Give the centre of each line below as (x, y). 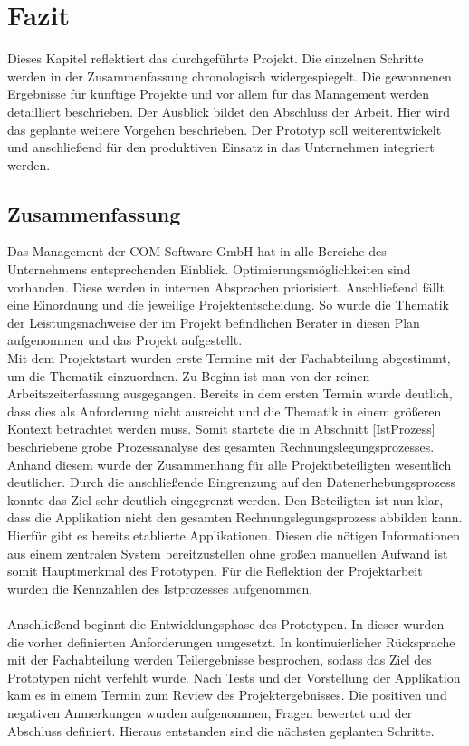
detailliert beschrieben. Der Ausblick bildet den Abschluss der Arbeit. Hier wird (229, 111)
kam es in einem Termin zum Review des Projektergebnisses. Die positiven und (227, 695)
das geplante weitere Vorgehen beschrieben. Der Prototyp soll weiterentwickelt (225, 129)
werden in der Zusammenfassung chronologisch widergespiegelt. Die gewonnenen (230, 76)
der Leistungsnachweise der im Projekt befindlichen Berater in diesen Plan (214, 322)
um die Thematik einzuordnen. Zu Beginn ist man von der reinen (189, 375)
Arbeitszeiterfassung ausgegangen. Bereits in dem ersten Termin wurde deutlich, (230, 393)
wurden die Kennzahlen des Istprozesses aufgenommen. (160, 588)
